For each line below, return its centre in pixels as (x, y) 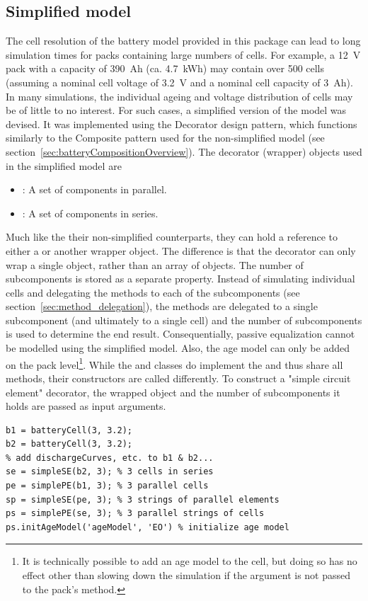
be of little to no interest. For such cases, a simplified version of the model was (176, 110)
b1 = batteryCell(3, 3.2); (69, 430)
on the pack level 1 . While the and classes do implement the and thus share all (174, 363)
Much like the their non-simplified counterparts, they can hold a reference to (172, 237)
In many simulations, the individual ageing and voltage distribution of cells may (179, 96)
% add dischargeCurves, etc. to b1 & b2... (110, 458)
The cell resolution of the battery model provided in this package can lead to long (183, 41)
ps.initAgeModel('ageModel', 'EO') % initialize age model (148, 527)
